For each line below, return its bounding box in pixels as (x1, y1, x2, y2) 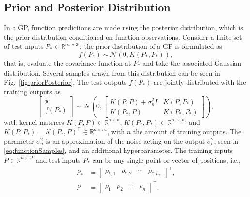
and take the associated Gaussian (142, 58, 242, 68)
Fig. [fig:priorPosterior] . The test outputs (4, 77, 127, 87)
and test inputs (35, 154, 81, 165)
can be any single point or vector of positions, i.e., (92, 154, 241, 165)
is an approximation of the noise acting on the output (46, 136, 205, 146)
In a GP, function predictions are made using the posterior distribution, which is (4, 22, 243, 32)
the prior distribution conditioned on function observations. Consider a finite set (4, 31, 242, 42)
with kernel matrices (4, 117, 64, 127)
